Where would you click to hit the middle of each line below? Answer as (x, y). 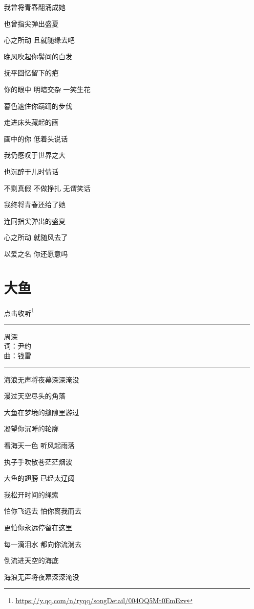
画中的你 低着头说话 (36, 138)
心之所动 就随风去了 (36, 237)
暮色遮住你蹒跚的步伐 (38, 105)
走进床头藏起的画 (31, 122)
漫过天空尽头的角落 (35, 396)
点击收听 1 (19, 312)
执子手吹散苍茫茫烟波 (38, 461)
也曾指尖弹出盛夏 (31, 23)
